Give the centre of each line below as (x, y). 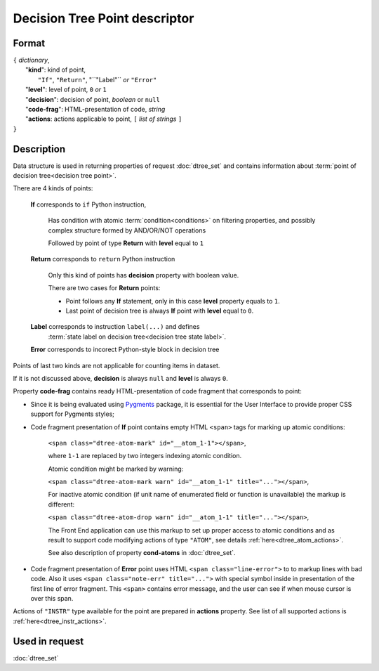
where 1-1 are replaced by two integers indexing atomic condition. (145, 456)
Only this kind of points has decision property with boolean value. (144, 275)
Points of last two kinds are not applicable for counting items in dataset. (117, 365)
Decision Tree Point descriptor (104, 18)
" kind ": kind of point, (56, 70)
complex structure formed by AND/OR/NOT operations (127, 230)
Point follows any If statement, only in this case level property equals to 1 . (173, 301)
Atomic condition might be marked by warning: (116, 469)
